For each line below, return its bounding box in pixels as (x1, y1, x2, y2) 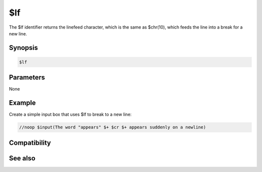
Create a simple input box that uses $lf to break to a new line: (9, 111, 132, 117)
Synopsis (9, 44, 38, 52)
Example (9, 99, 36, 107)
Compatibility (9, 139, 51, 147)
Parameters (9, 73, 45, 82)
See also (9, 154, 36, 162)
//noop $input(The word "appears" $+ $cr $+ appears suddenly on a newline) (19, 125, 206, 130)
